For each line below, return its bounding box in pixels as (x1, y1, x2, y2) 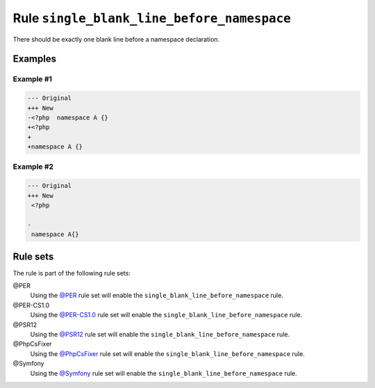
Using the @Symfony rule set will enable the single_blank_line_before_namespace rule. (30, 369, 298, 378)
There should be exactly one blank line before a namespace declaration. (12, 35, 220, 43)
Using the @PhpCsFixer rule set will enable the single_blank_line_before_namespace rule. (30, 349, 305, 357)
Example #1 (12, 74, 52, 84)
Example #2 (12, 162, 54, 171)
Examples (12, 53, 57, 65)
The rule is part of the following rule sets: (12, 269, 131, 277)
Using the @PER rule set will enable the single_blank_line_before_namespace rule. (30, 292, 284, 300)
